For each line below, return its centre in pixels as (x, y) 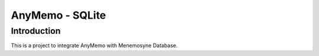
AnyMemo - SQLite (58, 15)
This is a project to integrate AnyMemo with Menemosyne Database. (94, 45)
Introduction (36, 31)
